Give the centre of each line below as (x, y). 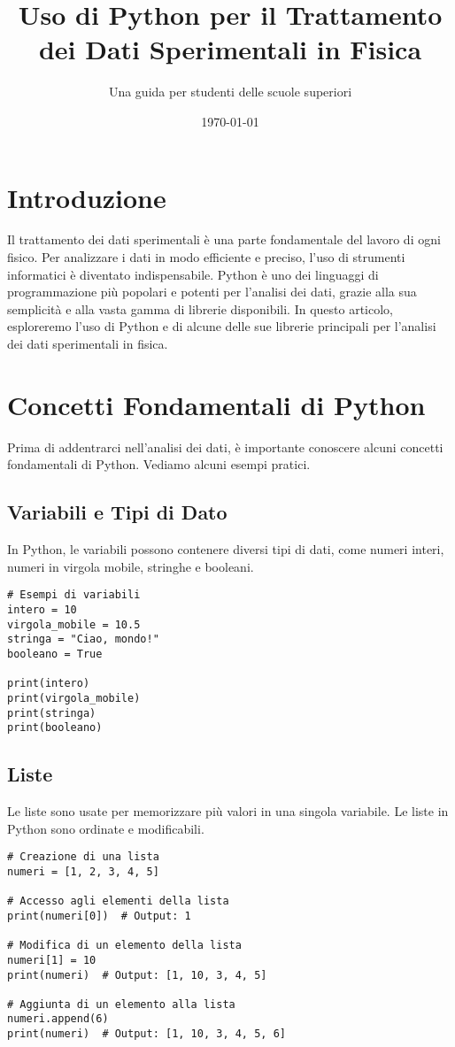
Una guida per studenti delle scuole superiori (230, 92)
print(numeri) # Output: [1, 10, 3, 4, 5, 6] (147, 1034)
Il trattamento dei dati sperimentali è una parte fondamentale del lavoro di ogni (224, 239)
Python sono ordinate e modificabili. (106, 828)
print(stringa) (52, 713)
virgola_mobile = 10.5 (74, 624)
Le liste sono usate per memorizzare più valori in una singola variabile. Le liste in (228, 811)
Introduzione (87, 197)
